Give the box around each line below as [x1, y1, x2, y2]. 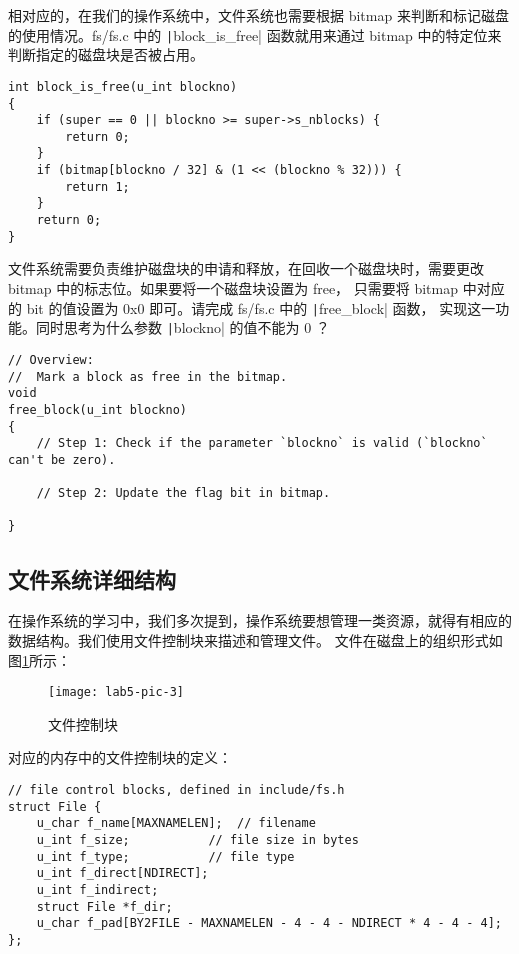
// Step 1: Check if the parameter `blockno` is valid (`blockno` [36, 436, 488, 451]
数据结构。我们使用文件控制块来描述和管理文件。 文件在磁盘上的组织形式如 [8, 629, 503, 650]
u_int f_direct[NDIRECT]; [36, 866, 209, 881]
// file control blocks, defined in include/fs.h [8, 782, 345, 797]
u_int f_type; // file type [36, 849, 295, 864]
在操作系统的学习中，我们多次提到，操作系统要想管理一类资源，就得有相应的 [8, 610, 512, 631]
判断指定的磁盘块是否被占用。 [8, 44, 204, 65]
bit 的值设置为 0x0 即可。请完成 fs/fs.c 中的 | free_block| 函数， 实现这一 [26, 297, 496, 318]
